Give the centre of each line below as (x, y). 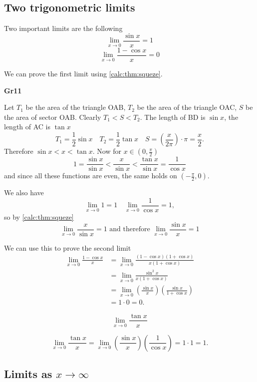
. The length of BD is (173, 117)
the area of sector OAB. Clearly (53, 117)
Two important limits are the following (63, 28)
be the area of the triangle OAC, (187, 107)
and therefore (130, 229)
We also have (24, 192)
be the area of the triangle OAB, (76, 107)
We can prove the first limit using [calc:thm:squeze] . (83, 73)
